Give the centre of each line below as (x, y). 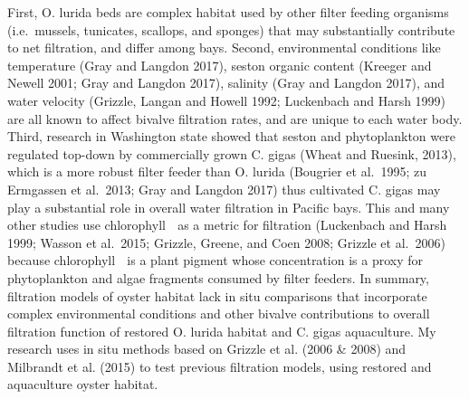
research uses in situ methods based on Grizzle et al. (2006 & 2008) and (207, 349)
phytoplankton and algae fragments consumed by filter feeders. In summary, (218, 277)
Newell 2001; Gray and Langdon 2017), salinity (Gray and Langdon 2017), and (226, 83)
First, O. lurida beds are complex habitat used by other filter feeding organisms (228, 12)
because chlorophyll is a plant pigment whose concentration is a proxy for (215, 260)
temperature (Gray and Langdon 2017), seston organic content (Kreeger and (220, 65)
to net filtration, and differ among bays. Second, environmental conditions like (224, 47)
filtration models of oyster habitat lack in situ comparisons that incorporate (217, 295)
